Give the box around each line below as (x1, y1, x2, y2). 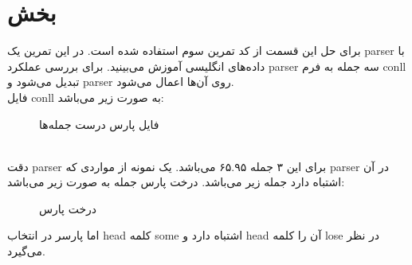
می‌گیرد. (7, 243, 45, 259)
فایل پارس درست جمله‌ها (39, 115, 159, 132)
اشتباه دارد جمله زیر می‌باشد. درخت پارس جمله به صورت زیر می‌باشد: (7, 173, 345, 190)
